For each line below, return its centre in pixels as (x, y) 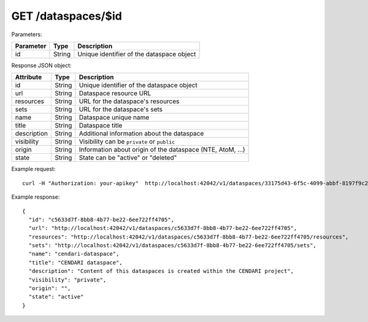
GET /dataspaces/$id (67, 16)
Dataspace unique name (114, 118)
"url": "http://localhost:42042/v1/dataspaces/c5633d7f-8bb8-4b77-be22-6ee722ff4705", (163, 228)
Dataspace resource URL (115, 93)
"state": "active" (56, 297)
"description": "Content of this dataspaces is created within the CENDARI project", (161, 271)
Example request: (33, 169)
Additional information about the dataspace (141, 134)
